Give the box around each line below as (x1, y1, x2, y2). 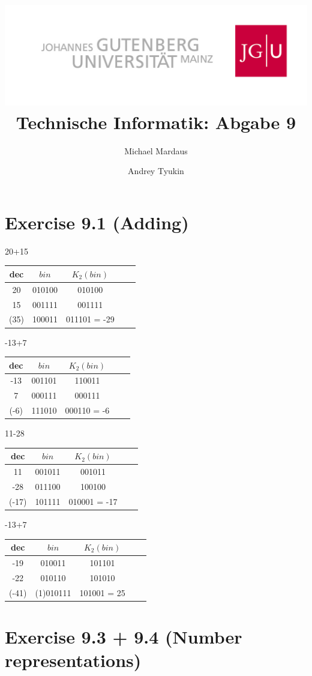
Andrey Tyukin (128, 164, 184, 177)
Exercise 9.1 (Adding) (5, 210, 189, 234)
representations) (5, 648, 142, 672)
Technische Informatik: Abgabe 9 (16, 109, 296, 134)
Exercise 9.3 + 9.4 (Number (5, 624, 242, 648)
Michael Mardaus (124, 144, 188, 157)
